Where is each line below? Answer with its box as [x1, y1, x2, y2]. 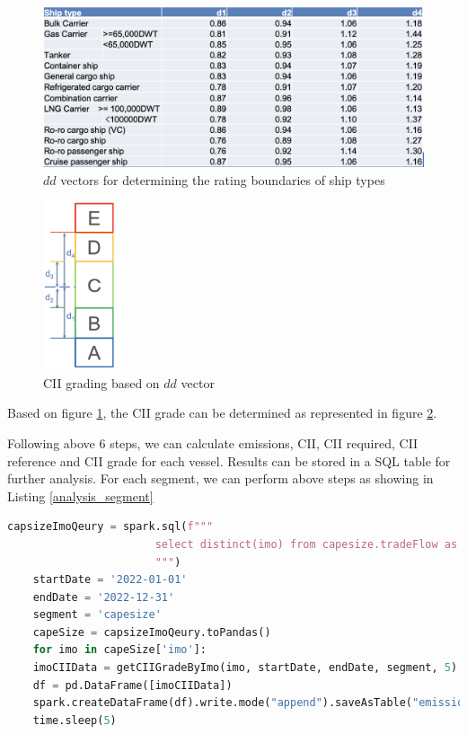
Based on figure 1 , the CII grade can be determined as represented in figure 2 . [7, 403, 437, 422]
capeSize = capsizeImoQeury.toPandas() [32, 625, 271, 639]
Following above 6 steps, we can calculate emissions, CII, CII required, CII [7, 433, 419, 452]
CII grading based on [43, 373, 160, 392]
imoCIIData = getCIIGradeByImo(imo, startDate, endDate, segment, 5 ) [32, 661, 458, 675]
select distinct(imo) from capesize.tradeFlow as [154, 537, 458, 551]
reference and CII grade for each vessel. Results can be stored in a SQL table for [7, 451, 451, 470]
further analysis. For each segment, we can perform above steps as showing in [7, 469, 434, 488]
